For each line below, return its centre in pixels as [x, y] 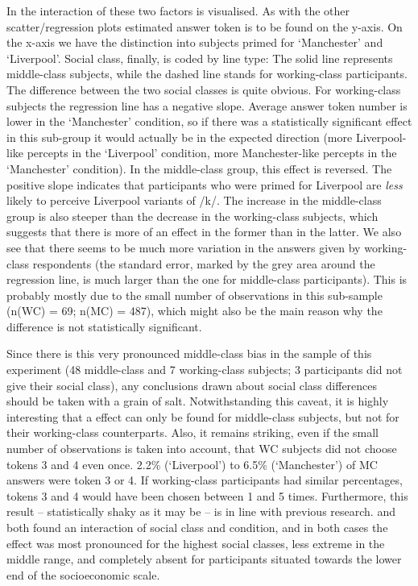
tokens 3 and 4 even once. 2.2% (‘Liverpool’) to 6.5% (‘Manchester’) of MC [192, 464]
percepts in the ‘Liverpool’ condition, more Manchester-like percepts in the [212, 153]
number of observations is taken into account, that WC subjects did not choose [202, 449]
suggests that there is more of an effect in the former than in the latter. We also [204, 232]
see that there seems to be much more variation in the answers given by [184, 247]
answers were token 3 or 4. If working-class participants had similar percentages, [205, 480]
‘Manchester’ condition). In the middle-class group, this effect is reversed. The [199, 168]
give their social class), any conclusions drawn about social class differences [192, 385]
